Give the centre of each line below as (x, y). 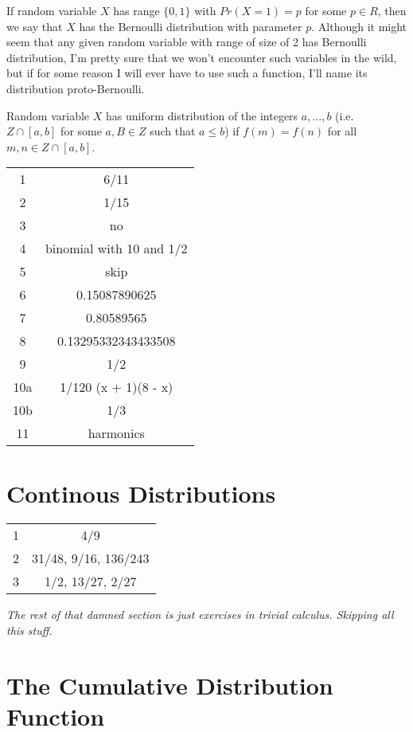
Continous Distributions (141, 493)
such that (173, 131)
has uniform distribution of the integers (202, 115)
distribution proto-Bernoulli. (76, 88)
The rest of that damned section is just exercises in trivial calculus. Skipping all (200, 615)
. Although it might (359, 26)
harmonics (116, 433)
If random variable (52, 10)
